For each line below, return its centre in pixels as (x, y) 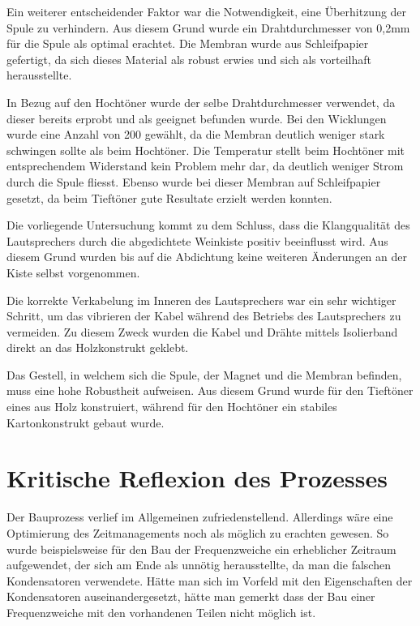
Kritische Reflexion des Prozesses (197, 478)
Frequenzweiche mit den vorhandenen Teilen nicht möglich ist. (161, 612)
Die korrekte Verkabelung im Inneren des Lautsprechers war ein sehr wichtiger (201, 300)
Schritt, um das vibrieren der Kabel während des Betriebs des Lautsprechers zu (204, 316)
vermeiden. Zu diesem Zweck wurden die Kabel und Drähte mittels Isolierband (202, 331)
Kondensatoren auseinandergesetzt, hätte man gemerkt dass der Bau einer (191, 596)
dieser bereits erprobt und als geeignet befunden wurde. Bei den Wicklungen (197, 118)
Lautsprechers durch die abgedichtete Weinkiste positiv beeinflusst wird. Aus (197, 240)
